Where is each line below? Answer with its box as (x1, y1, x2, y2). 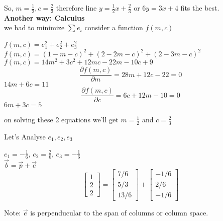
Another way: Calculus (4, 12, 85, 23)
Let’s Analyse (4, 131, 46, 141)
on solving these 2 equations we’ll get (4, 114, 119, 125)
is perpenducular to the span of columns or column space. (30, 207, 208, 217)
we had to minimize (4, 22, 65, 33)
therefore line (56, 3, 97, 13)
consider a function (84, 22, 143, 33)
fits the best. (180, 3, 219, 13)
